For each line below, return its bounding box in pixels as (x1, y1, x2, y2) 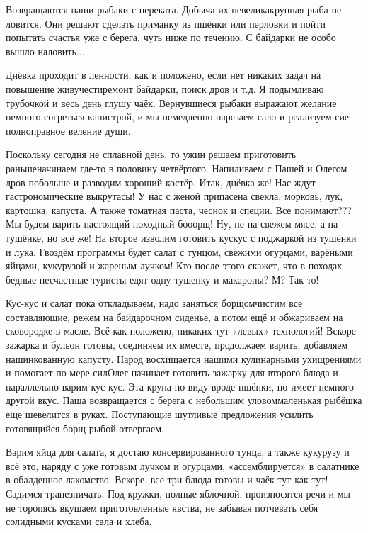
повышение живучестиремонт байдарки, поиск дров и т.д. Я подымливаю (6, 81, 324, 96)
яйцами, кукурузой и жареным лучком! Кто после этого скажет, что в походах (6, 258, 343, 273)
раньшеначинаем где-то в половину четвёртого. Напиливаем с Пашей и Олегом (6, 160, 347, 175)
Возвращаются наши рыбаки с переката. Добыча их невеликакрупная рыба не (6, 2, 342, 16)
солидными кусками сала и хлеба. (6, 514, 152, 529)
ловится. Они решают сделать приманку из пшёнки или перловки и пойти (6, 16, 326, 30)
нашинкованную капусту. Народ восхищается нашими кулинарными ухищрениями (6, 351, 362, 366)
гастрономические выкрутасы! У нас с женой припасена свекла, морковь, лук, (6, 189, 343, 203)
